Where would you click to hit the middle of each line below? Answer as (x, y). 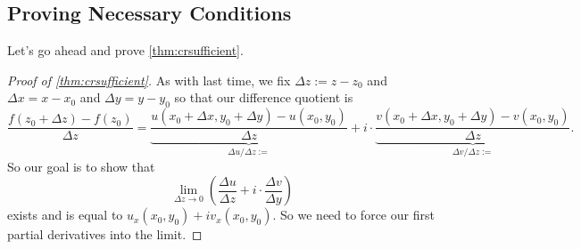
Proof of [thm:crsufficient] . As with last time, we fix (149, 80)
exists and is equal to (65, 215)
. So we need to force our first (353, 215)
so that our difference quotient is (264, 97)
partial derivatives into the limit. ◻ (105, 234)
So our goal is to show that (81, 166)
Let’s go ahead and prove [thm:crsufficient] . (125, 50)
